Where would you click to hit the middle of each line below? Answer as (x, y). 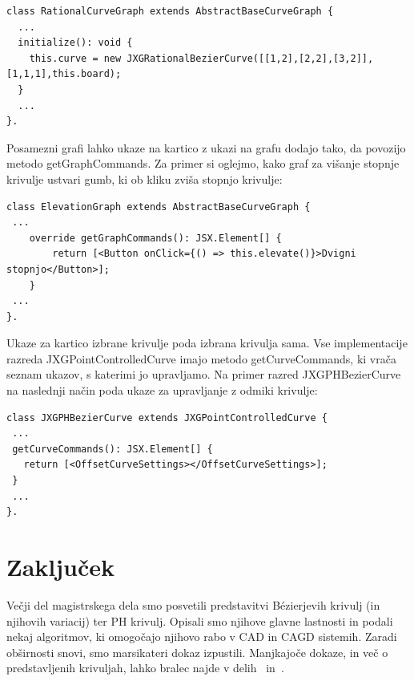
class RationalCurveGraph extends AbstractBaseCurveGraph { (170, 11)
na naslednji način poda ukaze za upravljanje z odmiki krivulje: (162, 390)
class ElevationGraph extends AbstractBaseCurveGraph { (159, 207)
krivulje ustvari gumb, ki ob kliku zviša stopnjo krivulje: (145, 178)
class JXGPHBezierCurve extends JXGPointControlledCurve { (167, 418)
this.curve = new (75, 58)
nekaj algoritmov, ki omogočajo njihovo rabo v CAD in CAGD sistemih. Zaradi (202, 636)
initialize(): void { (75, 43)
